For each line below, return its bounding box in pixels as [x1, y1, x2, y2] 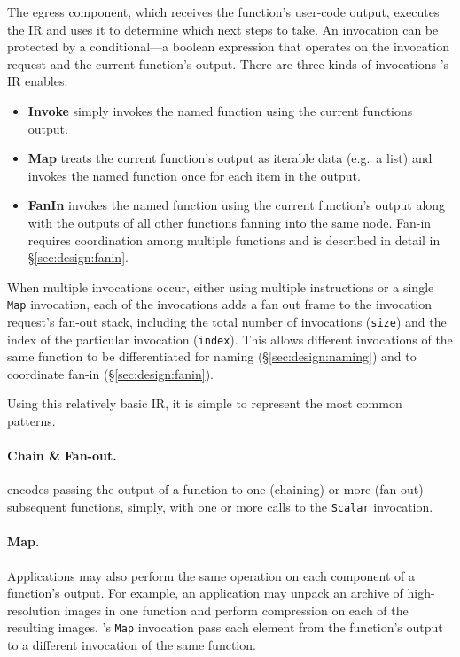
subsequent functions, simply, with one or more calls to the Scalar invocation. [7, 498, 433, 516]
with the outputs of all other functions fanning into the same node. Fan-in [27, 213, 432, 231]
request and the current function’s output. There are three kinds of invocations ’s [7, 54, 449, 73]
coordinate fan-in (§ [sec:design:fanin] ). [7, 364, 214, 383]
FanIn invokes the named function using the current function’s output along [27, 196, 446, 214]
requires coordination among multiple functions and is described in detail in [27, 230, 441, 249]
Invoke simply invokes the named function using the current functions [27, 101, 413, 120]
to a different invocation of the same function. [7, 635, 256, 653]
